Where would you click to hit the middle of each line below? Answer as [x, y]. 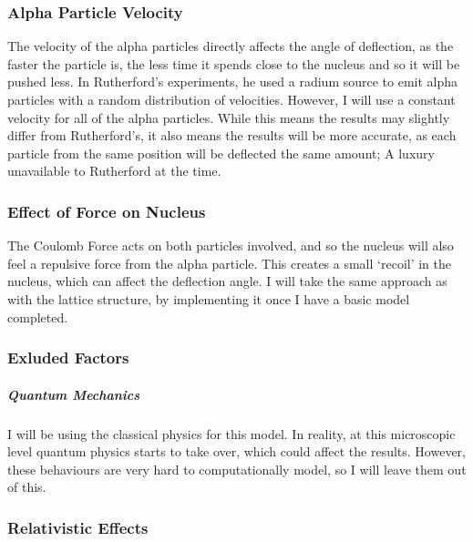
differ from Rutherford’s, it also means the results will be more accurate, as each [232, 135]
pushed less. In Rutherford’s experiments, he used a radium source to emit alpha [233, 82]
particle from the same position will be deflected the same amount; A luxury [221, 153]
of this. [27, 487]
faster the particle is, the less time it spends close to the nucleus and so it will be [234, 63]
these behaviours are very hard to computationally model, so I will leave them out [237, 469]
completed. [38, 317]
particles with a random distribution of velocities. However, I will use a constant [231, 99]
